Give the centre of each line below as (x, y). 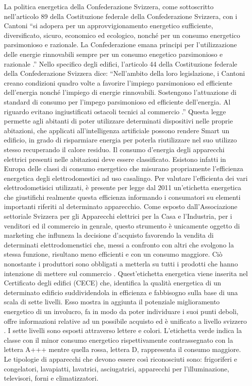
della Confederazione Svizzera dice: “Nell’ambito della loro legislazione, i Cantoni (125, 73)
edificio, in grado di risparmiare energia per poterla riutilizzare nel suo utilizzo (120, 140)
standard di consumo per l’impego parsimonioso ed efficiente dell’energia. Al (117, 101)
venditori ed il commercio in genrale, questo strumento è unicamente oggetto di (122, 225)
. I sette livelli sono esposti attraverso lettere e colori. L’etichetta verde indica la (123, 330)
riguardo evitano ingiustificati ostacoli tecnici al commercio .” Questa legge (115, 111)
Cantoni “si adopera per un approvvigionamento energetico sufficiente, (109, 26)
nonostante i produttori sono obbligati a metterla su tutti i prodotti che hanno (121, 264)
